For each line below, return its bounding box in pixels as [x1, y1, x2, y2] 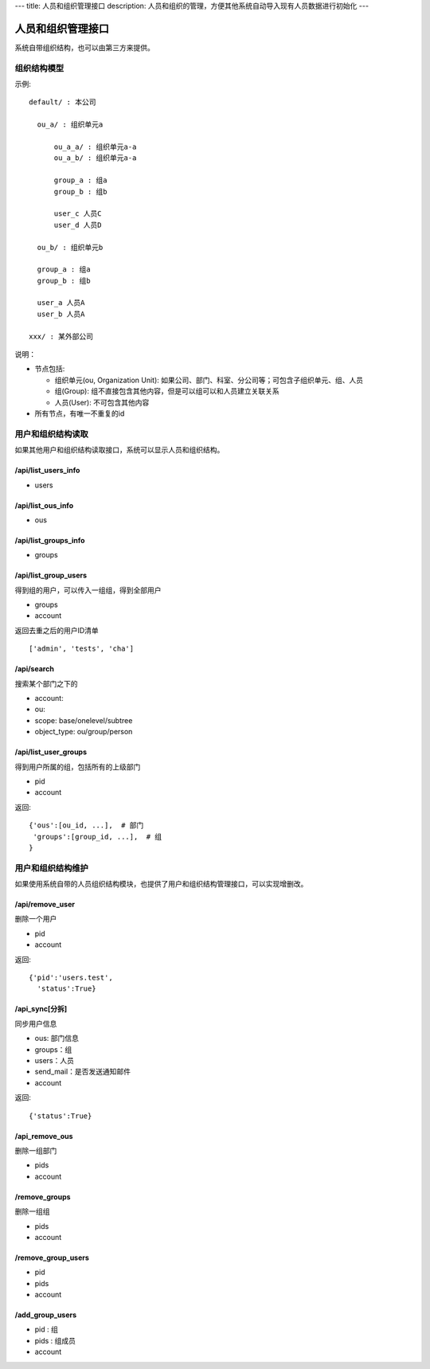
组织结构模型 [14, 62, 64, 73]
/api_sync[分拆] [14, 1004, 68, 1014]
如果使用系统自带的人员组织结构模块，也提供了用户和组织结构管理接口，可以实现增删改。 [14, 879, 308, 889]
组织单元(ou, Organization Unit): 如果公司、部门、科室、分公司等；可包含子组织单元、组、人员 [54, 375, 364, 385]
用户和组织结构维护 [14, 862, 89, 874]
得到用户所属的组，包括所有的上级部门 [14, 761, 141, 772]
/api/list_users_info [14, 466, 80, 475]
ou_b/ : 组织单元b [37, 243, 104, 252]
